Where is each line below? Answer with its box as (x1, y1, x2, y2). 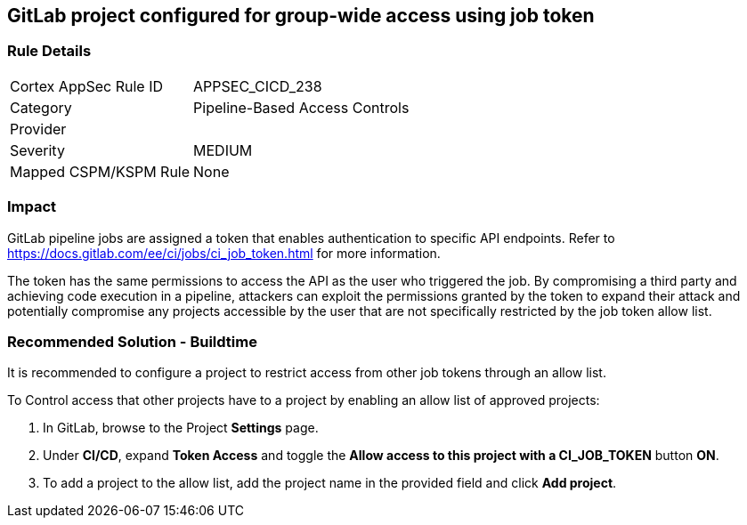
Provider (10, 119, 67, 138)
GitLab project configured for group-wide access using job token (7, 4, 595, 27)
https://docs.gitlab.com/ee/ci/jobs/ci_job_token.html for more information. (7, 245, 441, 261)
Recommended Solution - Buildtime (7, 332, 257, 351)
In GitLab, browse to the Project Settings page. (43, 420, 319, 436)
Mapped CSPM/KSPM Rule (10, 162, 191, 181)
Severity (10, 141, 65, 159)
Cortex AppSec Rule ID (10, 77, 164, 95)
